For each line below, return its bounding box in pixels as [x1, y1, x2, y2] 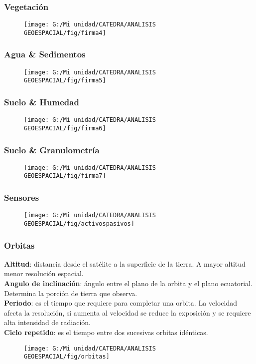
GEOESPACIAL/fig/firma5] [24, 77, 106, 84]
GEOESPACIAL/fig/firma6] [24, 124, 106, 132]
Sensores [4, 191, 39, 204]
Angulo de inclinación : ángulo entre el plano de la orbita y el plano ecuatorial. [4, 278, 253, 289]
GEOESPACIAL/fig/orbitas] [24, 353, 110, 361]
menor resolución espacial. [4, 268, 84, 279]
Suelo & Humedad [4, 95, 79, 108]
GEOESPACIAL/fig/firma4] [24, 29, 106, 36]
